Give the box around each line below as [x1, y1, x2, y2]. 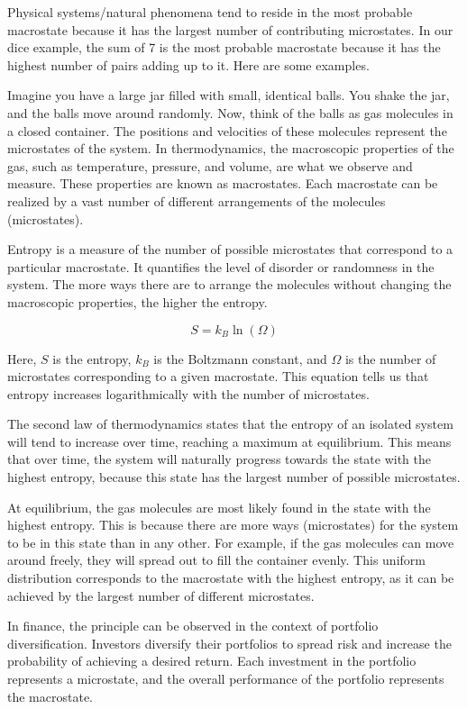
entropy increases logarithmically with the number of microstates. [7, 384, 370, 403]
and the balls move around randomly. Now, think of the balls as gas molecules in [7, 103, 453, 122]
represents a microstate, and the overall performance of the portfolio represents [7, 669, 444, 687]
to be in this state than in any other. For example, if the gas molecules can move [7, 532, 454, 551]
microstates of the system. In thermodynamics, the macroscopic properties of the [7, 139, 454, 158]
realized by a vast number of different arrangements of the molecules [7, 191, 386, 210]
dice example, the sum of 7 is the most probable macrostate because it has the [7, 38, 441, 57]
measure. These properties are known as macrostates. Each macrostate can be [7, 174, 438, 193]
